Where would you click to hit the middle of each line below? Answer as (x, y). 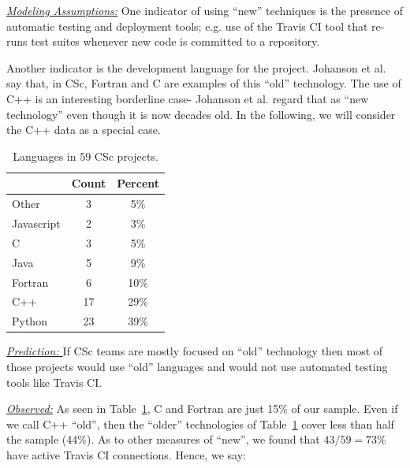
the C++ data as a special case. (84, 130)
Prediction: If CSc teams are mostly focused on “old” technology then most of (195, 351)
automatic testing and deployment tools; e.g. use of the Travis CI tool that (187, 26)
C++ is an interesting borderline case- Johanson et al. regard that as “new (188, 98)
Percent (138, 183)
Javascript (36, 223)
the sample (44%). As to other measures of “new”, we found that (163, 439)
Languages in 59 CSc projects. (86, 156)
